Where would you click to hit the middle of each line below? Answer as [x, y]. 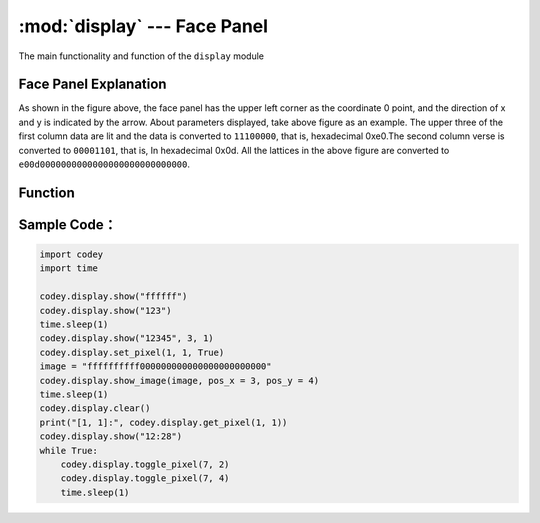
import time [69, 268]
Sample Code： [67, 224]
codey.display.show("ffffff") [113, 296]
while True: [69, 450]
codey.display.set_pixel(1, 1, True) [132, 352]
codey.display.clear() [95, 408]
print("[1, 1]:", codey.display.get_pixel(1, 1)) [163, 422]
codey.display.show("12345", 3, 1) [126, 338]
